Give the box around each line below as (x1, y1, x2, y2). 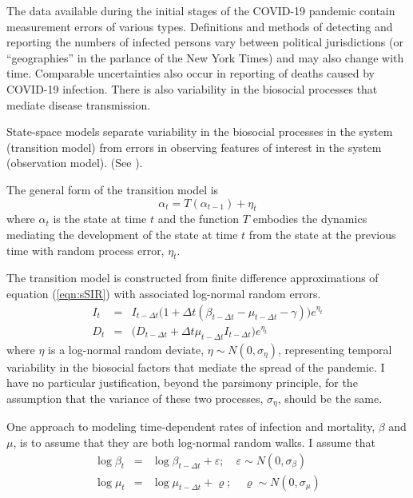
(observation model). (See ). (6, 154, 143, 171)
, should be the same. (277, 390, 383, 406)
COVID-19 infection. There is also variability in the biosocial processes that (6, 80, 378, 97)
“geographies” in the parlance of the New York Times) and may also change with (6, 49, 404, 66)
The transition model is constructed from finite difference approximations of (6, 269, 379, 286)
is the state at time (53, 210, 147, 227)
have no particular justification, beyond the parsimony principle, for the (6, 374, 358, 391)
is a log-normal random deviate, (48, 341, 205, 357)
